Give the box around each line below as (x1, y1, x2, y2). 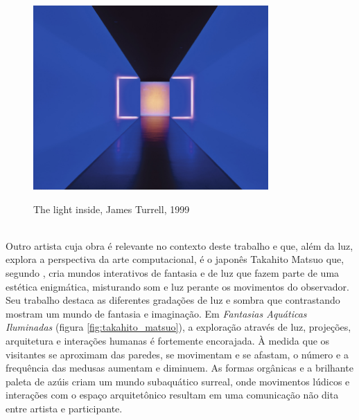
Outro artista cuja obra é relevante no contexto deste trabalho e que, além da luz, (6, 238, 353, 253)
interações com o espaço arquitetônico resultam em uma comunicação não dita (6, 387, 339, 402)
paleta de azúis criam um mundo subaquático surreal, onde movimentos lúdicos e (6, 374, 350, 388)
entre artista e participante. (6, 401, 123, 415)
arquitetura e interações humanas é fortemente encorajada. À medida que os (6, 333, 330, 347)
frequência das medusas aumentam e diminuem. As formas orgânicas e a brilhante (6, 360, 353, 375)
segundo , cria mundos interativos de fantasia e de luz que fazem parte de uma (6, 265, 340, 280)
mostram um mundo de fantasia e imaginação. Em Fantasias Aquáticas (6, 306, 307, 320)
